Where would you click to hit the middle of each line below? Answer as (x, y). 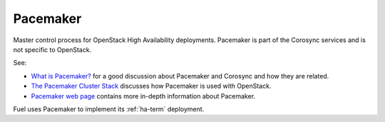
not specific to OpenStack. (52, 49)
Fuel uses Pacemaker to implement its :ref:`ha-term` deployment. (109, 109)
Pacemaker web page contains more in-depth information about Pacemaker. (143, 96)
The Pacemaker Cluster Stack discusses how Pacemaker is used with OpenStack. (151, 86)
